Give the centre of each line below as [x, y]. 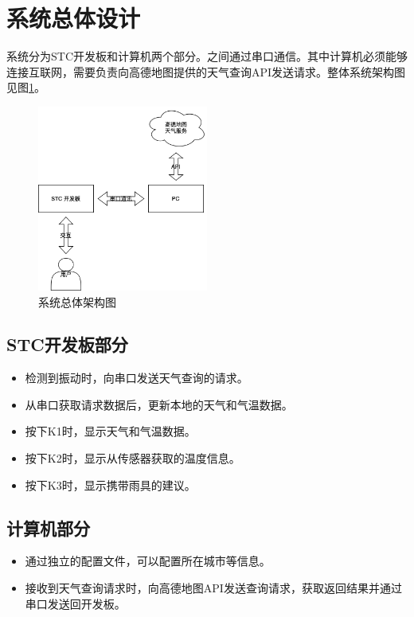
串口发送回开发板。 [75, 603]
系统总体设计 [74, 18]
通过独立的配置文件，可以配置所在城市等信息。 [148, 561]
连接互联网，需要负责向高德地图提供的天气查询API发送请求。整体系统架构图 [206, 71]
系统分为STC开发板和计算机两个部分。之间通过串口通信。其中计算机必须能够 [207, 56]
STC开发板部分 [67, 344]
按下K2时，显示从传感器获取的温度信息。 [133, 458]
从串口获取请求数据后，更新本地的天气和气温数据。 [159, 404]
